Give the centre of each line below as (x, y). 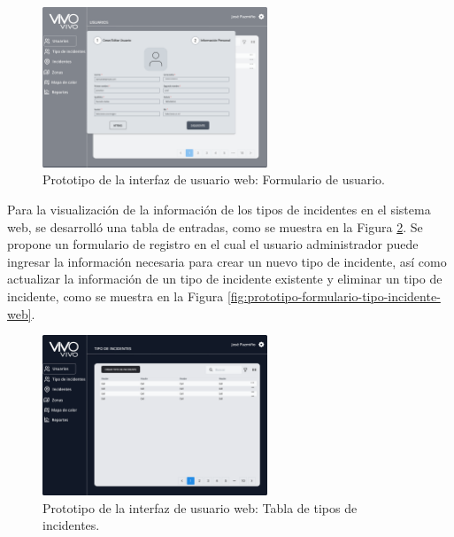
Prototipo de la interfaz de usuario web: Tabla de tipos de (200, 507)
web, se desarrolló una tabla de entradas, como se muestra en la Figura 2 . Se (215, 226)
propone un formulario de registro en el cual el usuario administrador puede (213, 244)
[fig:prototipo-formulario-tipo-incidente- (334, 296)
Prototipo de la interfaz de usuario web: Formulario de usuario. (214, 179)
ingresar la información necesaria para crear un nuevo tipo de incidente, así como (227, 261)
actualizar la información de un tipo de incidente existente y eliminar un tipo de (225, 279)
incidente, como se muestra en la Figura (115, 296)
